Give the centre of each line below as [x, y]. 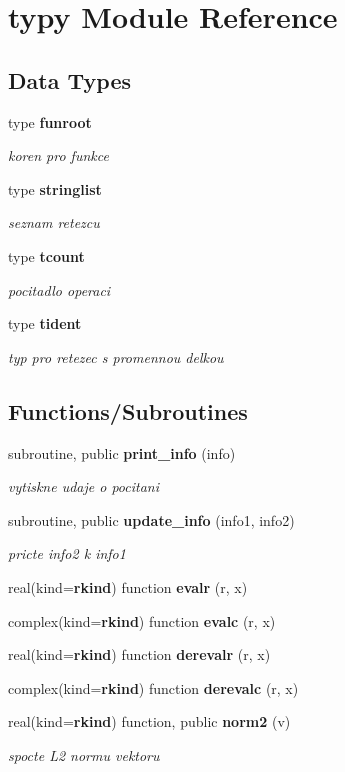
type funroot [50, 121]
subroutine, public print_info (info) [122, 452]
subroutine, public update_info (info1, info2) [151, 519]
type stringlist [55, 188]
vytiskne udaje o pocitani [84, 486]
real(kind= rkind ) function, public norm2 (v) [149, 721]
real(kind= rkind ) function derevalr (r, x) [139, 654]
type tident [45, 323]
